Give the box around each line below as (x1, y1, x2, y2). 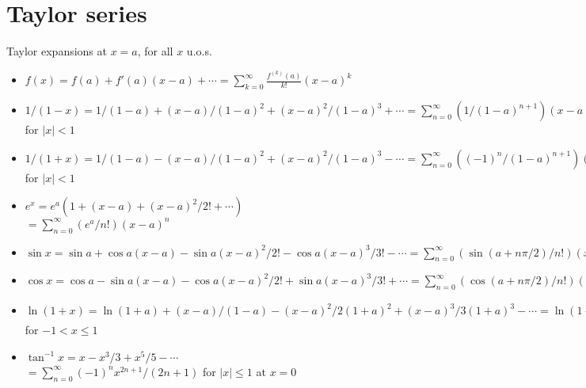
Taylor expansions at (6, 43, 107, 59)
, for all (137, 43, 173, 59)
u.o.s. (186, 43, 212, 59)
